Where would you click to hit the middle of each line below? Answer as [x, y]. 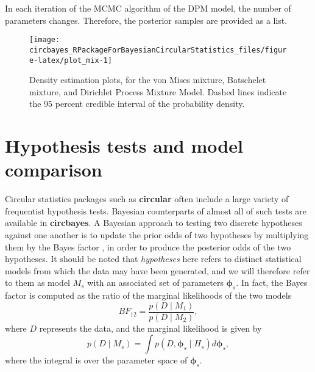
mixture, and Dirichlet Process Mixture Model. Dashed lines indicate [158, 91]
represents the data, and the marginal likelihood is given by [150, 328]
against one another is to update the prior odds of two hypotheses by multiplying [157, 235]
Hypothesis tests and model [124, 146]
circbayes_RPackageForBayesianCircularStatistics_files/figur [158, 50]
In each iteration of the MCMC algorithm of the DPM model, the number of [148, 8]
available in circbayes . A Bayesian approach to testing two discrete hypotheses [154, 223]
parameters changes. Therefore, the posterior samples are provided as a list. [146, 20]
